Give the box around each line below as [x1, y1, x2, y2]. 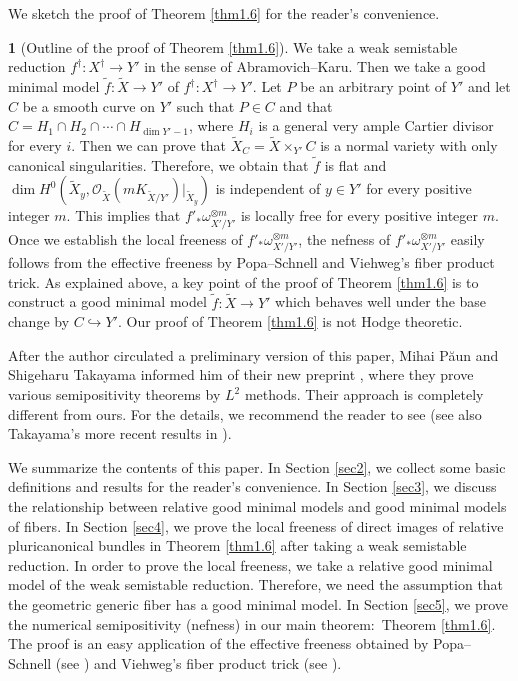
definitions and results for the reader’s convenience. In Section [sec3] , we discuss [8, 476, 497, 497]
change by [8, 311, 70, 332]
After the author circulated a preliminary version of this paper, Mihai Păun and [8, 344, 499, 365]
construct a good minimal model [8, 291, 207, 312]
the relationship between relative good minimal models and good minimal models [8, 496, 507, 516]
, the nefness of [298, 228, 391, 249]
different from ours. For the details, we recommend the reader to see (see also [8, 403, 482, 424]
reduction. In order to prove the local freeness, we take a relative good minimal [8, 554, 493, 575]
